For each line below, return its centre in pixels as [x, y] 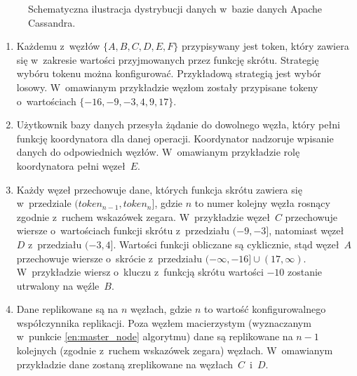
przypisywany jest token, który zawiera [265, 46]
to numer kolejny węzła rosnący [262, 203]
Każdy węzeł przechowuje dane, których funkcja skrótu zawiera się [159, 189]
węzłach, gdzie [161, 309]
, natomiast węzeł [307, 230]
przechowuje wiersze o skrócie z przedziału [109, 258]
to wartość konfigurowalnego [265, 309]
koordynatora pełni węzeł [71, 165]
